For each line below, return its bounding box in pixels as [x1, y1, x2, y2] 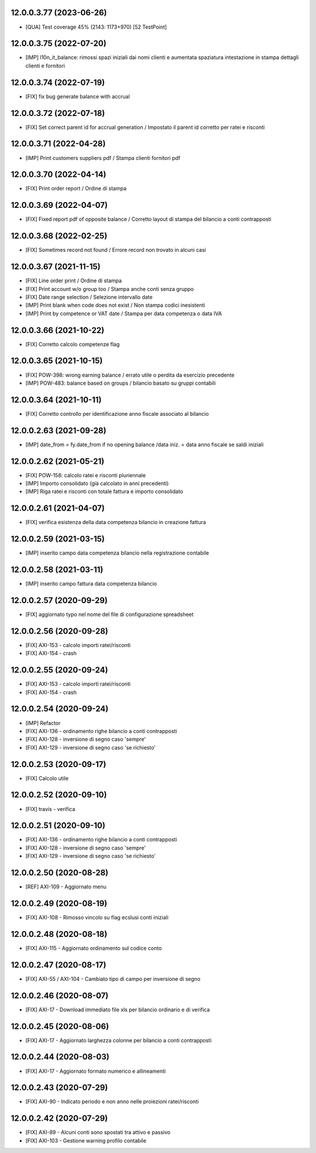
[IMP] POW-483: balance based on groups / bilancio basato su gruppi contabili [25, 379, 216, 386]
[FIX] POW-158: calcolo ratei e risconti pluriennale [25, 471, 146, 478]
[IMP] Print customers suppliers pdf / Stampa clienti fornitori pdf [25, 154, 181, 161]
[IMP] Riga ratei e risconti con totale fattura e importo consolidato [25, 488, 184, 495]
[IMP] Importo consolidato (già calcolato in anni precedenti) [25, 480, 169, 487]
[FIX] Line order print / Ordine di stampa [25, 277, 122, 284]
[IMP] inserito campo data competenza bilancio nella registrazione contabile [25, 549, 209, 556]
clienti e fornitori [25, 62, 66, 69]
